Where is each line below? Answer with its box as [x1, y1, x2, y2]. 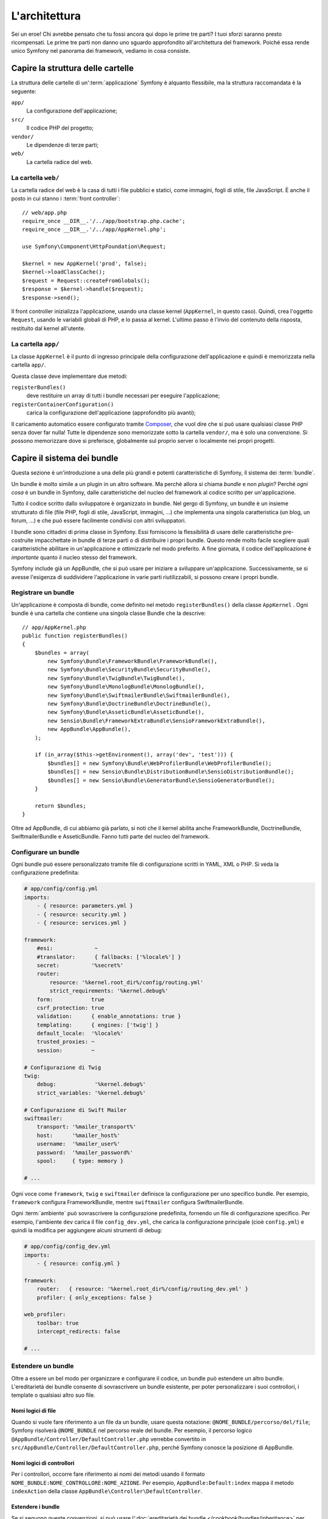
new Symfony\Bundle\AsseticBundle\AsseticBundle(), [47, 708, 205, 716]
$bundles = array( [34, 649, 90, 656]
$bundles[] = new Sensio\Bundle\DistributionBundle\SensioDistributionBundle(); [47, 769, 295, 775]
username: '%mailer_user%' [36, 1140, 121, 1148]
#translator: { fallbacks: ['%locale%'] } [36, 953, 182, 960]
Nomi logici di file [11, 1407, 56, 1414]
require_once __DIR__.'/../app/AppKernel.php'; [22, 226, 166, 233]
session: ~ [36, 1047, 95, 1054]
